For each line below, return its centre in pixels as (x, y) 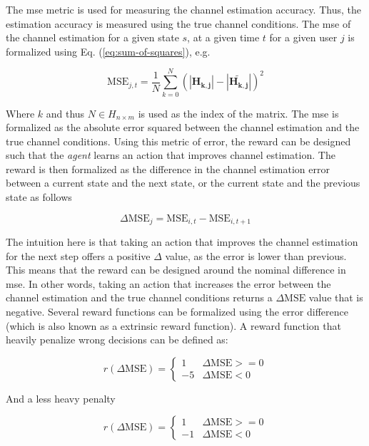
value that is (336, 297)
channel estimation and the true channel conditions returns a (139, 297)
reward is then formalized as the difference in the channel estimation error (168, 168)
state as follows (39, 197)
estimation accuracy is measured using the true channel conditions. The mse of (178, 23)
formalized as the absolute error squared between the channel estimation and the (183, 127)
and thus (65, 113)
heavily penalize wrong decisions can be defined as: (117, 339)
